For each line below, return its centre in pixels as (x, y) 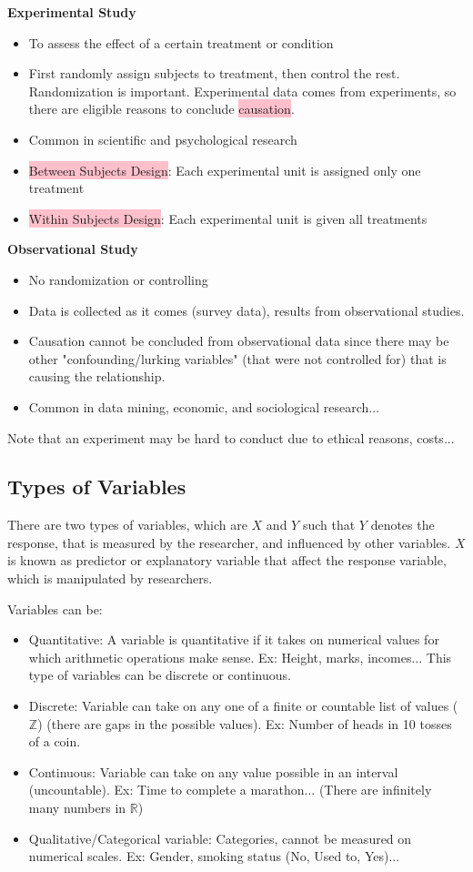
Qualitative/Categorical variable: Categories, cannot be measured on (220, 838)
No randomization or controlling (118, 279)
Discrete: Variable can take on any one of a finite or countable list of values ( (243, 706)
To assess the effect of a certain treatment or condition (181, 42)
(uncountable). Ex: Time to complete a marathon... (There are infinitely (230, 790)
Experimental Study (72, 12)
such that (329, 525)
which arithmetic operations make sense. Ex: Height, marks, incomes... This (240, 657)
